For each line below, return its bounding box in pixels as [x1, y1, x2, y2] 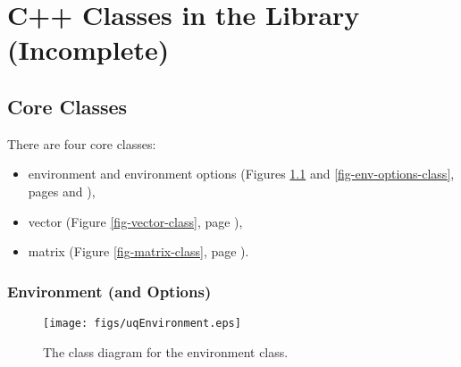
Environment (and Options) [7, 279, 212, 302]
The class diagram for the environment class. [43, 342, 289, 361]
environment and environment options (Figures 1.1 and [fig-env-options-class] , [28, 164, 455, 183]
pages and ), [28, 181, 96, 200]
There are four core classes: [7, 134, 156, 153]
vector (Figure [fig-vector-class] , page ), [28, 212, 243, 230]
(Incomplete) [7, 31, 170, 68]
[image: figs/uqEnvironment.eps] [43, 316, 241, 329]
